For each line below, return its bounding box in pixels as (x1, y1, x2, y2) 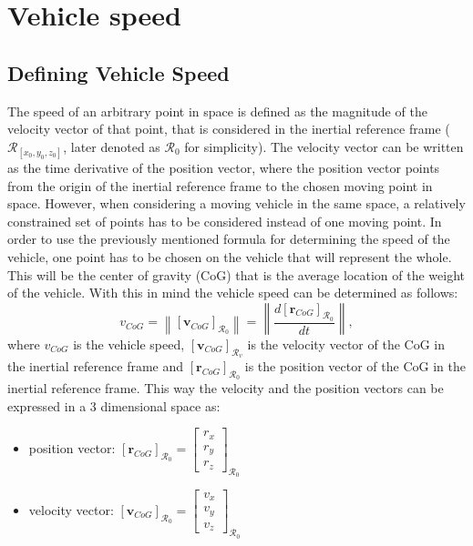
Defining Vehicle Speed (7, 58, 230, 86)
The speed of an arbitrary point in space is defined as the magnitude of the (7, 101, 427, 120)
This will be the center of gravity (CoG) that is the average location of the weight (7, 265, 465, 284)
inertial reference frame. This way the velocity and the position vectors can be (7, 379, 444, 398)
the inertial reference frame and (7, 356, 184, 375)
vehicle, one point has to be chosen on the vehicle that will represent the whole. (7, 247, 452, 266)
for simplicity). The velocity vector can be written (184, 136, 464, 156)
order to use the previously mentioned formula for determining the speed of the (7, 229, 450, 248)
